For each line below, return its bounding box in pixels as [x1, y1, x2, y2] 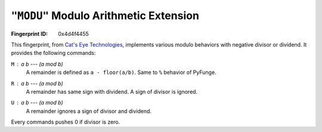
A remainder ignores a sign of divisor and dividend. [26, 108, 152, 115]
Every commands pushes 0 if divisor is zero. [11, 118, 120, 125]
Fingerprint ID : [11, 30, 48, 37]
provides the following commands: [11, 50, 96, 57]
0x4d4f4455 [58, 30, 89, 37]
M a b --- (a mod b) [11, 60, 64, 67]
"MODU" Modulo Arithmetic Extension [11, 9, 200, 22]
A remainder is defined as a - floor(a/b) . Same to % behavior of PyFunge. [26, 69, 217, 76]
